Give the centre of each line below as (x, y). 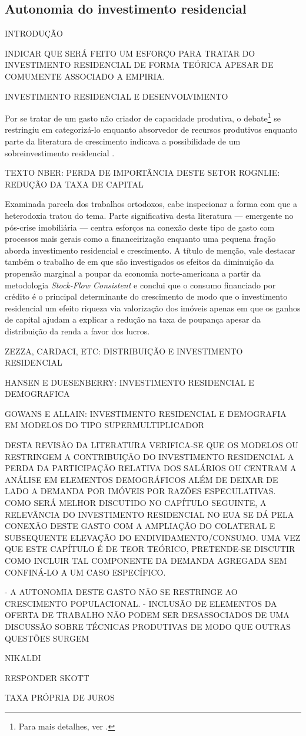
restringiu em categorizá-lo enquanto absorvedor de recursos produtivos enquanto (151, 129)
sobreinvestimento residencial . (60, 152)
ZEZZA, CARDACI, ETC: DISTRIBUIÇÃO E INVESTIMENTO (124, 351)
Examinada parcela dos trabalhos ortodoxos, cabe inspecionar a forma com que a (151, 204)
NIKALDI (23, 658)
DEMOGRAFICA (37, 394)
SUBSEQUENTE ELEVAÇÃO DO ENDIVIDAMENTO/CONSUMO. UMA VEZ (153, 537)
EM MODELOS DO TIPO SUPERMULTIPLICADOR (105, 425)
